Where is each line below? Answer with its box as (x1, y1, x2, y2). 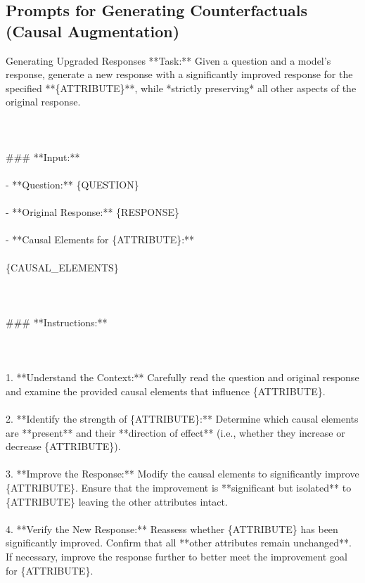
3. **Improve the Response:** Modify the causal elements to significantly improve (6, 466, 359, 481)
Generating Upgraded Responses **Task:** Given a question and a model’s (6, 53, 331, 68)
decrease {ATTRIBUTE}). (6, 439, 121, 454)
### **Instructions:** (6, 314, 108, 329)
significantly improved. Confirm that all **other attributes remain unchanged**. (6, 535, 352, 550)
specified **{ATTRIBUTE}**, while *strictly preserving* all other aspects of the (6, 80, 357, 95)
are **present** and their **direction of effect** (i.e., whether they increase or (6, 425, 345, 440)
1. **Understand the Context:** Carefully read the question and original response (6, 370, 359, 385)
